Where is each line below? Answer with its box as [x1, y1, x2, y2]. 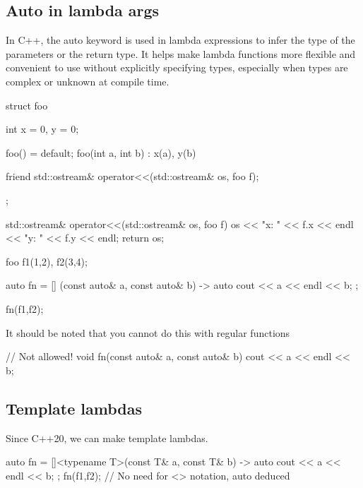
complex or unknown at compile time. [6, 73, 169, 88]
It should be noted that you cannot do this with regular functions [6, 325, 290, 340]
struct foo [6, 97, 48, 112]
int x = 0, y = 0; [6, 121, 79, 136]
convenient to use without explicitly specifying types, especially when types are [6, 60, 348, 75]
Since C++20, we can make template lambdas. [6, 430, 208, 445]
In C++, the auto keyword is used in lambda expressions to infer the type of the [6, 32, 355, 47]
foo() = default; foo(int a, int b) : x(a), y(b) [6, 145, 196, 160]
